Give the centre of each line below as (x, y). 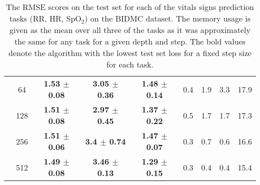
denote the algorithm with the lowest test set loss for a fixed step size (130, 53)
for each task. (130, 64)
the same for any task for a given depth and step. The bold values (130, 41)
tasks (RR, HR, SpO (45, 18)
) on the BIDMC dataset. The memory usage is (168, 18)
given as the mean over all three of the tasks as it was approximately (130, 30)
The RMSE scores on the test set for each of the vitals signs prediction (130, 7)
